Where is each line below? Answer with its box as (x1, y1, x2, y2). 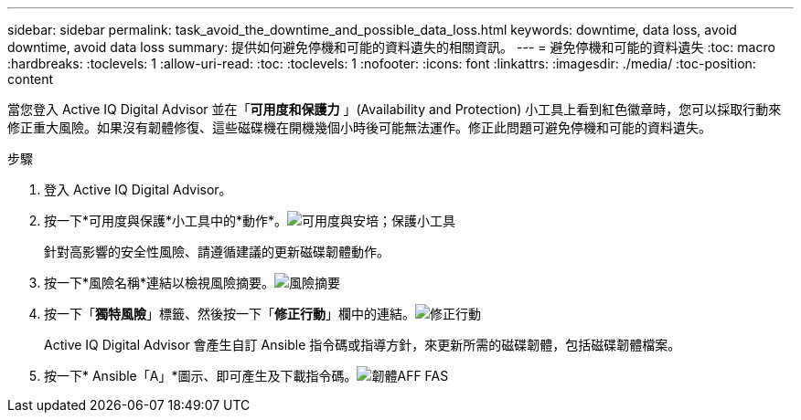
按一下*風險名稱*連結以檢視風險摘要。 (44, 275, 275, 290)
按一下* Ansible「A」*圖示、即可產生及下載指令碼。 (44, 368, 358, 383)
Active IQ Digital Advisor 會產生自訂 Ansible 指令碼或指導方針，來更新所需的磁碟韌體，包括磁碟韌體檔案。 (44, 337, 681, 352)
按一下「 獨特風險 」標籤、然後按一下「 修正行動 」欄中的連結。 (44, 306, 415, 321)
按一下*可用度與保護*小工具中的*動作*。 (44, 213, 288, 228)
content (7, 71, 54, 87)
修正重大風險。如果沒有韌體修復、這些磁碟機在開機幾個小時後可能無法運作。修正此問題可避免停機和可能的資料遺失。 (7, 120, 711, 135)
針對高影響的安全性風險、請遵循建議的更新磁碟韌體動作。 (44, 244, 390, 259)
